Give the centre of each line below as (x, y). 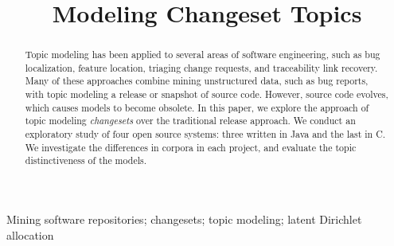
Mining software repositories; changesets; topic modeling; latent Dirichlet (184, 219)
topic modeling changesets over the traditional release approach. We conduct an (190, 121)
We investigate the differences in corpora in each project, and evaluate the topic (191, 147)
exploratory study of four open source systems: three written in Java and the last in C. (205, 134)
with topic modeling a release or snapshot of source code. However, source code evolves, (207, 94)
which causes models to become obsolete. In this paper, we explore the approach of (197, 107)
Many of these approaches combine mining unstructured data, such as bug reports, (197, 81)
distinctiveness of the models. (86, 160)
